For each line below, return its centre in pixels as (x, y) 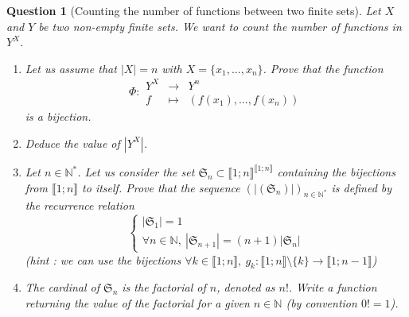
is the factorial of (164, 287)
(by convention (321, 302)
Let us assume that (71, 68)
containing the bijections (336, 172)
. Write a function (333, 287)
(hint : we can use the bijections (103, 259)
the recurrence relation (80, 205)
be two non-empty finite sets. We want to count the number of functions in (220, 26)
